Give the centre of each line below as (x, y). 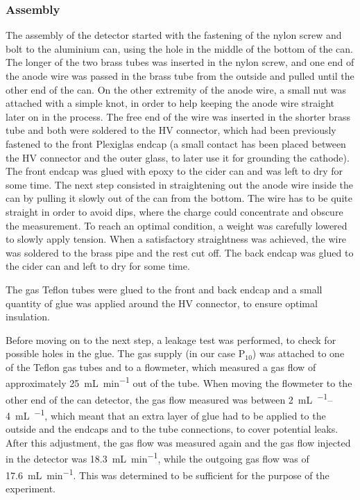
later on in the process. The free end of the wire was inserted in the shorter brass (178, 116)
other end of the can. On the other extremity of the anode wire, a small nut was (176, 89)
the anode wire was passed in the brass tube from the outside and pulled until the (180, 76)
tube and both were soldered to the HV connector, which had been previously (171, 130)
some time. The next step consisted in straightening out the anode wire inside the (180, 184)
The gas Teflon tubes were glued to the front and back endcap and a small (164, 289)
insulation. (28, 317)
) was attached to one (298, 353)
